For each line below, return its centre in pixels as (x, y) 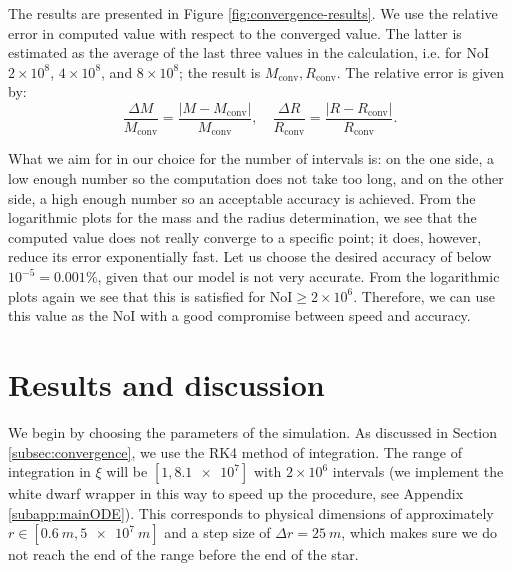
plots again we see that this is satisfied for (137, 295)
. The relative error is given (420, 71)
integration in (49, 471)
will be (127, 471)
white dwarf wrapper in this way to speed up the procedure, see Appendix (236, 493)
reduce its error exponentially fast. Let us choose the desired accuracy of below (250, 256)
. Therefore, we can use (424, 295)
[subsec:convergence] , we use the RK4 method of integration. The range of (235, 451)
